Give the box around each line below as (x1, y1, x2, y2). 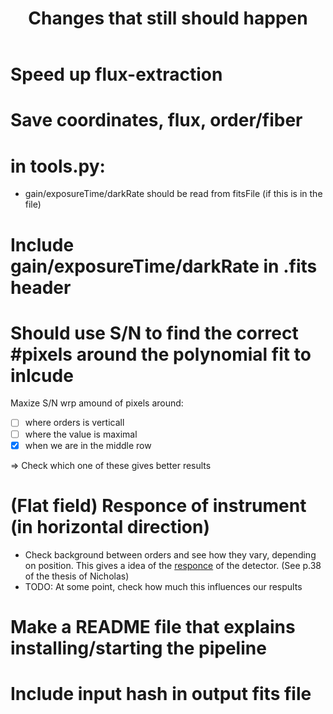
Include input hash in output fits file (10, 682, 312, 705)
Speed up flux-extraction (10, 63, 223, 86)
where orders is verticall (24, 417, 125, 429)
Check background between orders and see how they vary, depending (24, 548, 317, 561)
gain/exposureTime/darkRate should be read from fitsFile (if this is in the (24, 188, 323, 200)
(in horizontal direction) (10, 515, 210, 538)
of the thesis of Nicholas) (24, 570, 130, 582)
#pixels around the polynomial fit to (10, 343, 312, 366)
